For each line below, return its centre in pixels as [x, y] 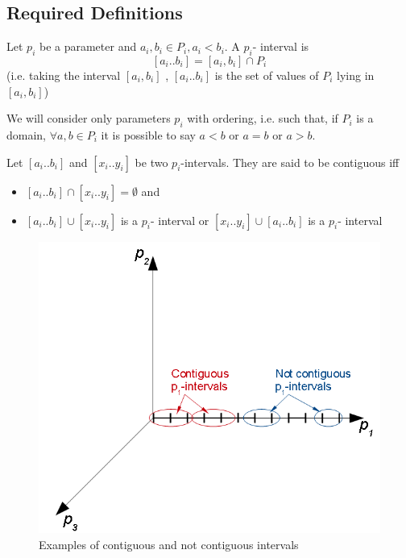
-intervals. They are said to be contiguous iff [290, 162]
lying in [356, 75]
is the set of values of [267, 75]
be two [151, 162]
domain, [27, 134]
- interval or [180, 220]
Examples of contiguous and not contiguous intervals [169, 544]
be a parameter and [88, 46]
